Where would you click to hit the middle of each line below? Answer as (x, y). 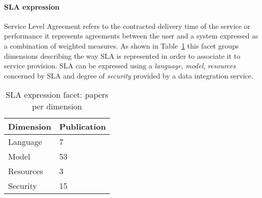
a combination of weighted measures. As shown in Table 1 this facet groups (122, 45)
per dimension (57, 106)
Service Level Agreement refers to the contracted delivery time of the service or (127, 26)
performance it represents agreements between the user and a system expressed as (131, 36)
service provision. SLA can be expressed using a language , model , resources (120, 66)
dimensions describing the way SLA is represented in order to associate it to (122, 55)
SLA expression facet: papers (57, 95)
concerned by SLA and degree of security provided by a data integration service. (129, 75)
